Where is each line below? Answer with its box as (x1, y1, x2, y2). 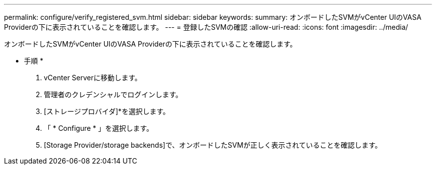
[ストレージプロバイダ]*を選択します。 (44, 107, 170, 115)
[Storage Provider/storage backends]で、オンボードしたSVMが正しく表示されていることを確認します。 (44, 141, 382, 149)
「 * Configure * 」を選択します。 (44, 124, 153, 132)
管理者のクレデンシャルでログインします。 (44, 90, 183, 99)
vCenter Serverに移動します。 (44, 73, 142, 82)
